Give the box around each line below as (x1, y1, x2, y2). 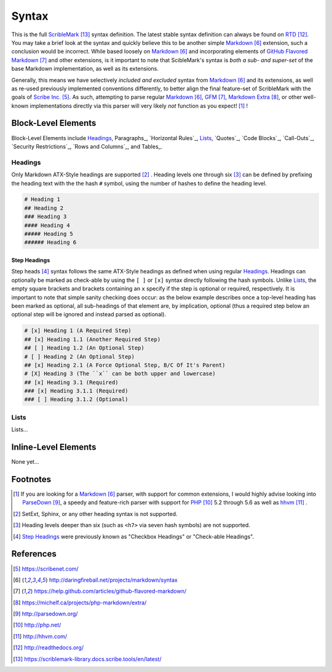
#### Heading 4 (24, 222, 70, 229)
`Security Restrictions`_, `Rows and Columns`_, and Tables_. (11, 143, 163, 150)
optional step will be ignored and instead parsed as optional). (11, 311, 166, 318)
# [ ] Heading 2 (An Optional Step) (24, 353, 135, 360)
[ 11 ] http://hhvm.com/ (13, 633, 68, 640)
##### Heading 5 (24, 230, 74, 238)
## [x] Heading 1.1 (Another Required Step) (24, 335, 161, 343)
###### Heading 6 (24, 239, 77, 246)
